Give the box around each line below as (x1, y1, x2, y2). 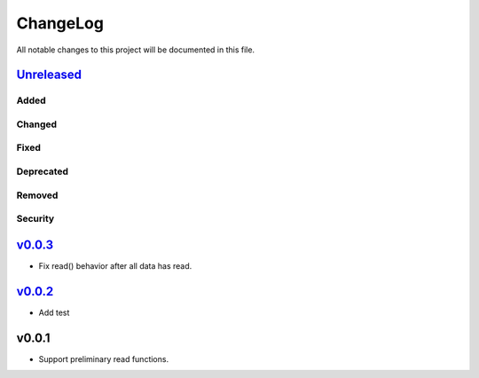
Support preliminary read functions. (38, 353, 169, 364)
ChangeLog (16, 13, 104, 33)
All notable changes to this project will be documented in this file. (16, 44, 255, 55)
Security (16, 213, 55, 225)
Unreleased (16, 67, 82, 83)
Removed (16, 189, 59, 201)
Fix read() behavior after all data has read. (38, 260, 192, 271)
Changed (16, 118, 58, 130)
